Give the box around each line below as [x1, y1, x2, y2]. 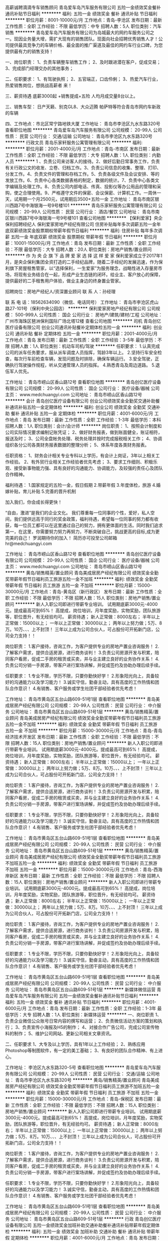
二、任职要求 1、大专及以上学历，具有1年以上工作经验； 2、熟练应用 [5, 1041, 145, 1047]
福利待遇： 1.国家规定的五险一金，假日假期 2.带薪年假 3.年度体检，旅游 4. [5, 482, 156, 488]
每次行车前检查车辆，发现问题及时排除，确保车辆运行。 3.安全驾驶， [13, 356, 155, 362]
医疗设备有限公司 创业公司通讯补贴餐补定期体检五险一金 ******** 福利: [5, 324, 152, 330]
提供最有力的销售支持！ [5, 48, 53, 54]
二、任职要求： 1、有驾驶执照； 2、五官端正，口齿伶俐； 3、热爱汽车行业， [5, 76, 161, 82]
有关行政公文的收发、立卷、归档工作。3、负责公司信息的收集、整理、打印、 [5, 165, 161, 170]
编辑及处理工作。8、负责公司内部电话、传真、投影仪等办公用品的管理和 [9, 184, 157, 190]
